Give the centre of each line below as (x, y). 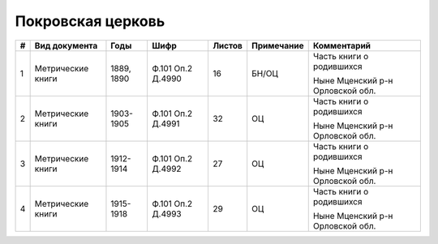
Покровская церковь (90, 21)
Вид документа (66, 45)
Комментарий (342, 45)
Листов (228, 45)
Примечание (278, 45)
